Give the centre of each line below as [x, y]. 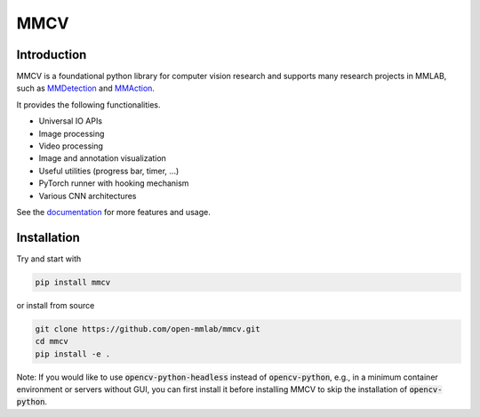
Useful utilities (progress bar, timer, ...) [109, 171]
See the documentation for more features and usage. [113, 212]
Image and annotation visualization [102, 158]
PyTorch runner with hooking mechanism [114, 183]
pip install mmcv [73, 282]
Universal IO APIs [70, 121]
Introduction [52, 55]
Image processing [72, 133]
